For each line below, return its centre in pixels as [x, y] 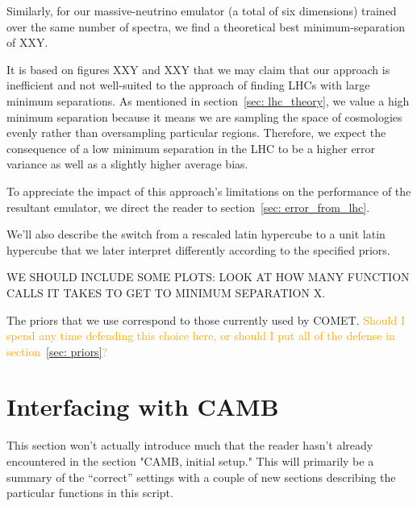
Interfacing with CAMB [143, 406]
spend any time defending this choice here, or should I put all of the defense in [201, 336]
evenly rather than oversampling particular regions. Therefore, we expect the [196, 133]
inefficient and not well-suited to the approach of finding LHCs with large [188, 85]
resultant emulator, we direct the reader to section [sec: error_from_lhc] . [188, 207]
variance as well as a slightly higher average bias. [127, 164]
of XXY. [27, 42]
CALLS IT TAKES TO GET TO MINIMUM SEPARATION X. [166, 292]
